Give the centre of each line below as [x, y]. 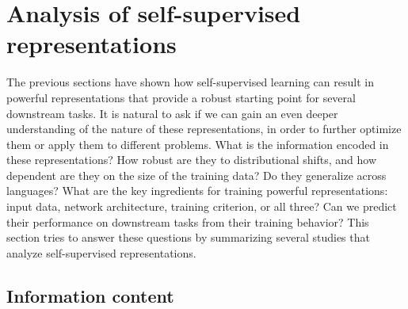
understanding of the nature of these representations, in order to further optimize [204, 129]
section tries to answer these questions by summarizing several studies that [188, 237]
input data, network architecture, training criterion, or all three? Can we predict [202, 206]
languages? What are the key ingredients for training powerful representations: [197, 191]
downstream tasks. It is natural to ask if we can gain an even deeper [172, 113]
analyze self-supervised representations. [101, 252]
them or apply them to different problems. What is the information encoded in [198, 144]
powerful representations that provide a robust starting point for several [181, 97]
